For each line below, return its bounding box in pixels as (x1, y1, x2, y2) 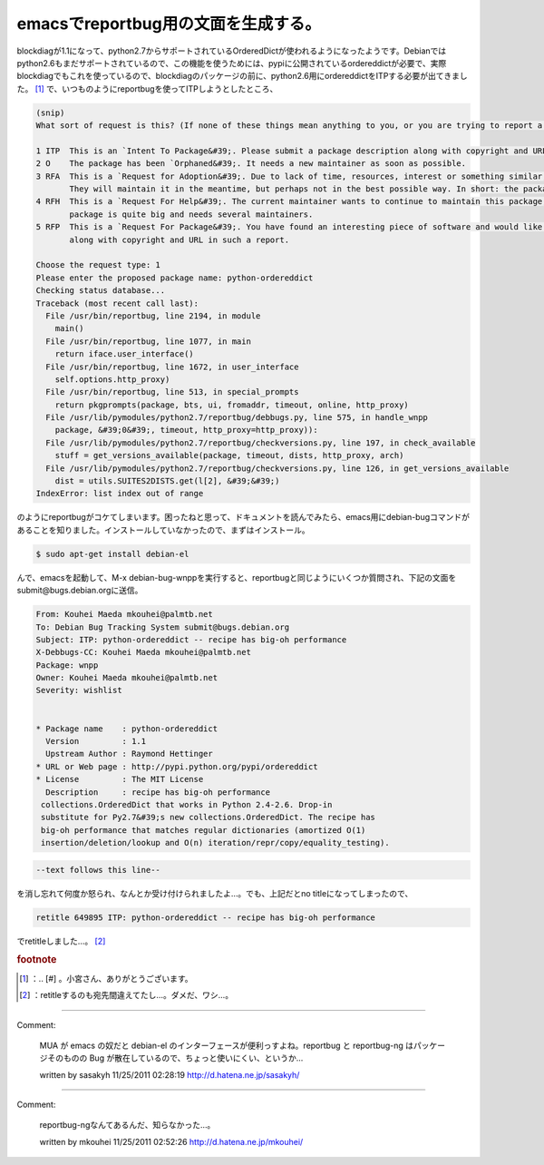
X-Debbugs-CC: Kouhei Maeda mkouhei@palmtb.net (35, 647, 251, 658)
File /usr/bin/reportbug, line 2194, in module (45, 310, 261, 321)
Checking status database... (35, 286, 166, 296)
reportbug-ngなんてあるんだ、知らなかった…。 (39, 1120, 216, 1131)
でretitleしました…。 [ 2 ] (16, 935, 106, 946)
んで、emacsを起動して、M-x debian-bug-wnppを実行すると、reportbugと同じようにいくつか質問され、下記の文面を (16, 572, 457, 582)
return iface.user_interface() (54, 349, 194, 359)
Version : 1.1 (45, 736, 147, 747)
